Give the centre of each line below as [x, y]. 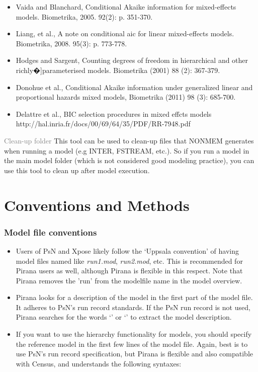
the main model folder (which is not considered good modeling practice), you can [129, 160]
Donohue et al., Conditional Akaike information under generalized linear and [134, 87]
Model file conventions [51, 232]
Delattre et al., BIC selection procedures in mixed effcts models [114, 114]
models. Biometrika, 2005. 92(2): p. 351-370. [84, 16]
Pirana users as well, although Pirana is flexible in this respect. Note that [129, 271]
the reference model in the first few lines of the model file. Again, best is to [132, 344]
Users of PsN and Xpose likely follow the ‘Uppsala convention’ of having [127, 250]
